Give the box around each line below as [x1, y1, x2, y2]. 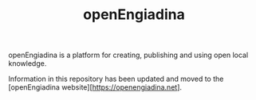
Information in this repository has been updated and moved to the [8, 74, 224, 84]
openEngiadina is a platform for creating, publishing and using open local [8, 50, 249, 60]
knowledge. [8, 59, 47, 68]
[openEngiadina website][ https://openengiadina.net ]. [8, 83, 182, 92]
